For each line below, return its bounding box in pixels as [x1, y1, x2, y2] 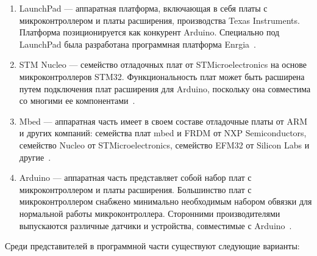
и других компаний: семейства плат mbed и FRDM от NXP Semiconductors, [19, 126, 307, 139]
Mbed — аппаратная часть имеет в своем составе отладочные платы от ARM [19, 114, 308, 127]
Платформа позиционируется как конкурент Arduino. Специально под [19, 26, 280, 38]
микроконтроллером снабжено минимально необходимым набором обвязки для [19, 195, 312, 208]
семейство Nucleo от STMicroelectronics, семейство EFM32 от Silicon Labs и [19, 138, 310, 151]
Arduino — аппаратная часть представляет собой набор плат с [19, 171, 252, 184]
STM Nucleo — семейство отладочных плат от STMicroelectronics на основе [19, 58, 307, 71]
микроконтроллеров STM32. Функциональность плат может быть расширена [19, 70, 305, 82]
